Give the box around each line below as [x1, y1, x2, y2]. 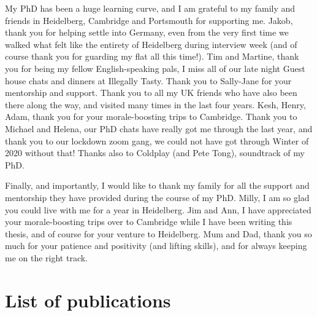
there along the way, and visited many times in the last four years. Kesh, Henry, [5, 98, 306, 111]
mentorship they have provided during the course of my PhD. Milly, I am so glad [5, 191, 310, 203]
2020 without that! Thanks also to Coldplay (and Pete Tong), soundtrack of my [5, 146, 305, 159]
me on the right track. [5, 251, 88, 264]
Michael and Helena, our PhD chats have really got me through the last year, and [5, 122, 313, 135]
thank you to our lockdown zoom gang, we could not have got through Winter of [5, 134, 309, 147]
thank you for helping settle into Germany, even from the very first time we [5, 26, 289, 39]
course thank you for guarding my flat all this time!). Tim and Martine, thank [5, 50, 299, 63]
